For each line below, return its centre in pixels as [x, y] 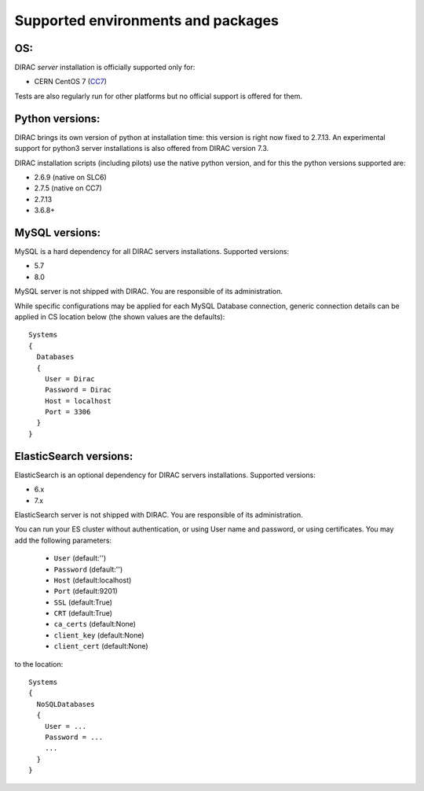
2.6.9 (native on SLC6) [71, 177]
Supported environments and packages [146, 20]
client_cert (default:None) [101, 646]
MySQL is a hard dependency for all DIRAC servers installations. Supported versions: [152, 251]
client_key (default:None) [99, 635]
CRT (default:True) [83, 613]
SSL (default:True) [83, 602]
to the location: [39, 664]
